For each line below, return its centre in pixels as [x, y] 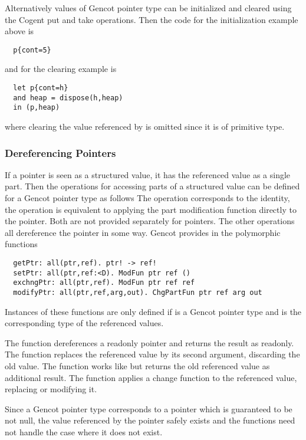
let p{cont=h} [41, 88]
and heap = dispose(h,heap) [68, 98]
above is [19, 31]
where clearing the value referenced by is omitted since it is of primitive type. [145, 126]
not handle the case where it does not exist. [84, 431]
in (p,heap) [37, 108]
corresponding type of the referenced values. [84, 323]
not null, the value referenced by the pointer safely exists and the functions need [150, 420]
